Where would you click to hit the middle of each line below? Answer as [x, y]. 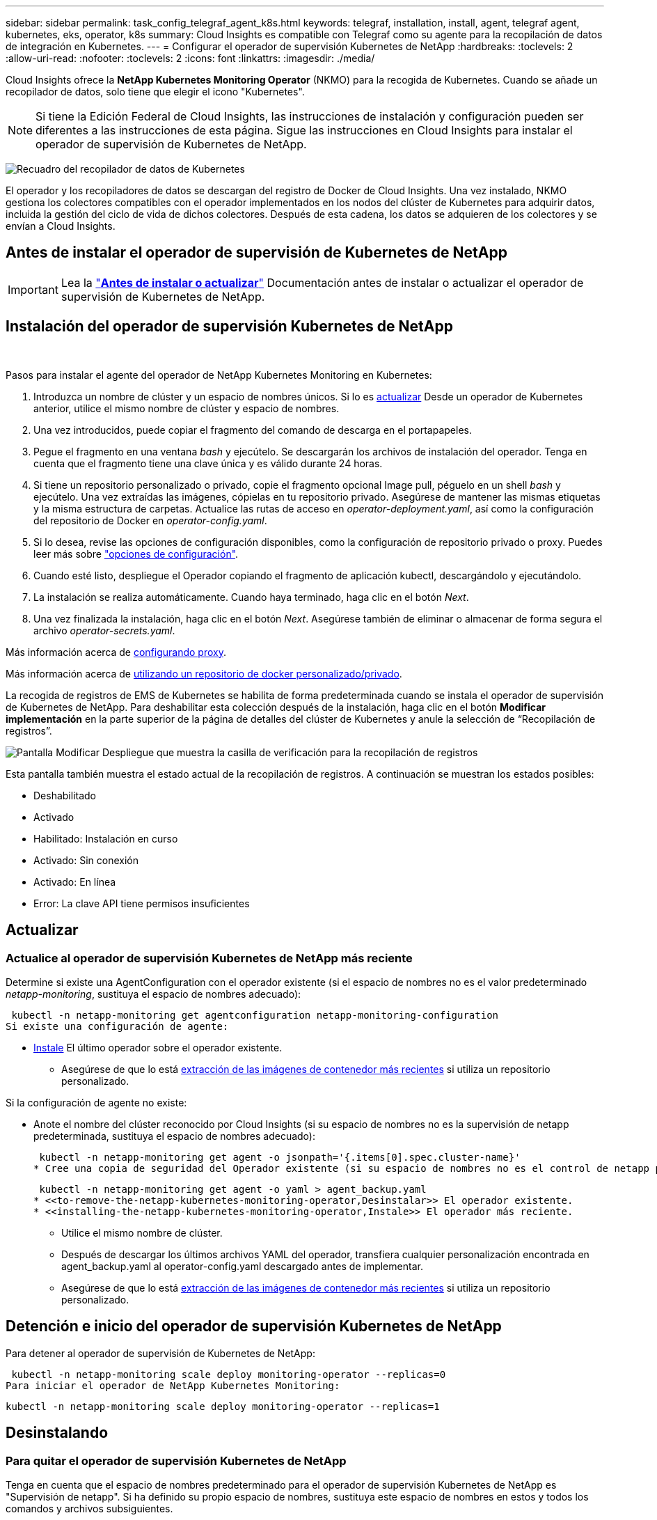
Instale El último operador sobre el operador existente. [158, 1047]
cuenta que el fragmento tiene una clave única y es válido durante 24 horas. [208, 463]
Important [33, 289]
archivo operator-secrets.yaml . [104, 630]
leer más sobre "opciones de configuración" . [136, 554]
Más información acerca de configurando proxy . [116, 652]
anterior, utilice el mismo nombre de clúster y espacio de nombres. [187, 408]
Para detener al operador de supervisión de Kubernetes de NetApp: [160, 1353]
